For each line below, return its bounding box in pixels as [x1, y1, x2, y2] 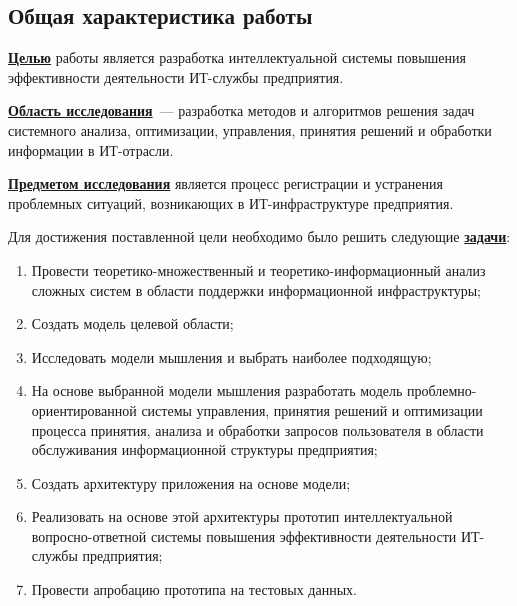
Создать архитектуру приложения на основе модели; [31, 472, 351, 493]
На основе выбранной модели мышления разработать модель [31, 380, 403, 401]
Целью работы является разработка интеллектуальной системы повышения [8, 47, 466, 68]
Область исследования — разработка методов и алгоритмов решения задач [8, 100, 475, 121]
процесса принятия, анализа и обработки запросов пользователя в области [31, 419, 484, 440]
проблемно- [407, 380, 477, 401]
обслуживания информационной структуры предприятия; [31, 439, 378, 460]
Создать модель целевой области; [31, 313, 234, 334]
